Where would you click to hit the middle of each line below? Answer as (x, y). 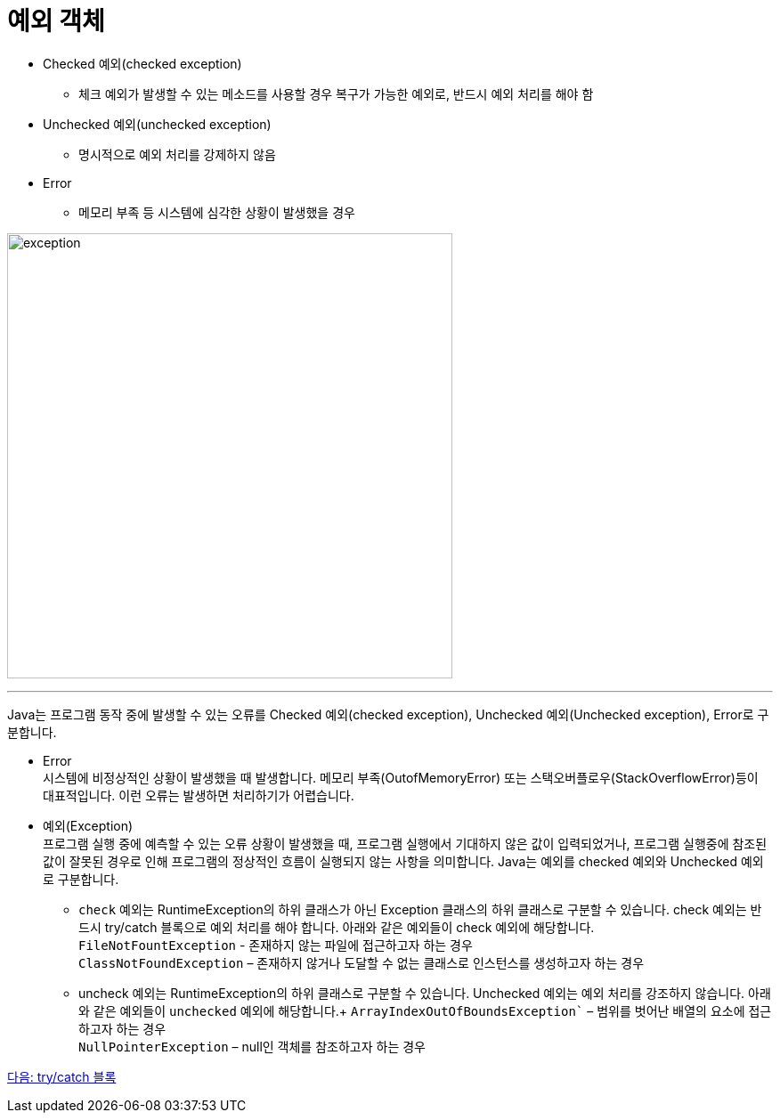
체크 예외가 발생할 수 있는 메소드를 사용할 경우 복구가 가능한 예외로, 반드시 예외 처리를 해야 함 (336, 93)
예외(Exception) (88, 825)
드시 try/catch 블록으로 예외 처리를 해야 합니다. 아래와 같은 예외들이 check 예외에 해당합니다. (337, 927)
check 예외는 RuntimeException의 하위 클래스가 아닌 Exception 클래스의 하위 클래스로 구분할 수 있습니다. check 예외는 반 (420, 909)
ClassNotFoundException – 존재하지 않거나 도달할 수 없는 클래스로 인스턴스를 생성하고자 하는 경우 (362, 962)
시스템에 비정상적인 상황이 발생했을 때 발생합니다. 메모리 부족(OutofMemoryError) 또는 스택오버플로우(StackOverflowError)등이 (401, 777)
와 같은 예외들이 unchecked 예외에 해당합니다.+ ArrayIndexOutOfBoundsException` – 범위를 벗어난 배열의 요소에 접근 (425, 1010)
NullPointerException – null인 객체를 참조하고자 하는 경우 (252, 1046)
